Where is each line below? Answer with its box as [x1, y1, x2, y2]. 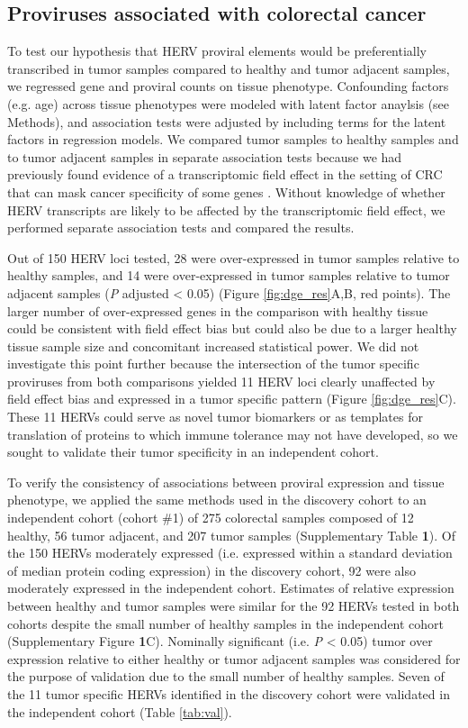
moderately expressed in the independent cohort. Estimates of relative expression [7, 578, 454, 597]
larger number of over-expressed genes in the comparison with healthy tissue [7, 301, 428, 320]
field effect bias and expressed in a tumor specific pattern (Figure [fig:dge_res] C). [7, 389, 456, 408]
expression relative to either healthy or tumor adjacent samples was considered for [7, 649, 461, 668]
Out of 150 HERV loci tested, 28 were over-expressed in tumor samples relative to [7, 248, 460, 267]
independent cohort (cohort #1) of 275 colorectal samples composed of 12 [7, 508, 414, 527]
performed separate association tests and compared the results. [7, 218, 355, 237]
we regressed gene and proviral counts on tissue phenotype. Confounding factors [7, 77, 449, 96]
